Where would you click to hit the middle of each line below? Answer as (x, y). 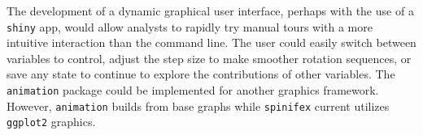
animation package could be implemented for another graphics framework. (193, 90)
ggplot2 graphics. (51, 122)
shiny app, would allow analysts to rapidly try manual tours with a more (190, 26)
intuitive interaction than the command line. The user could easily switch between (211, 42)
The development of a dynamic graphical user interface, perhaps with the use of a (210, 11)
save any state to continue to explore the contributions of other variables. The (201, 74)
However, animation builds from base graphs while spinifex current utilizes (198, 105)
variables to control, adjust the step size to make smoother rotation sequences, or (209, 58)
